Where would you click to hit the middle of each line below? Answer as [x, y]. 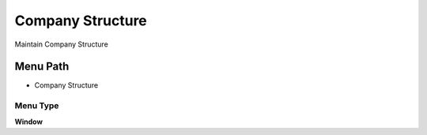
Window [29, 122]
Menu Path [42, 67]
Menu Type [37, 106]
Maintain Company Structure [61, 44]
